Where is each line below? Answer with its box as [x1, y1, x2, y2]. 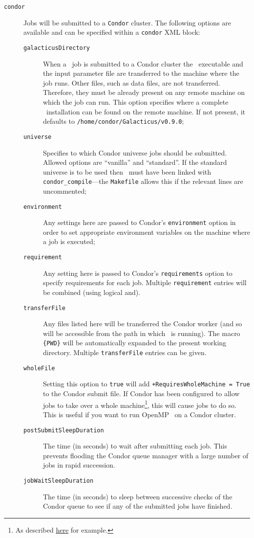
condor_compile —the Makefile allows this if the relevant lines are [43, 176, 243, 186]
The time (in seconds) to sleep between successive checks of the [43, 491, 233, 501]
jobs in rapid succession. [43, 460, 115, 470]
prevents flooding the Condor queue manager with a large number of [43, 450, 249, 460]
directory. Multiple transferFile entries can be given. [43, 347, 207, 358]
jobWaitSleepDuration [23, 477, 94, 484]
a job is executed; [43, 236, 95, 247]
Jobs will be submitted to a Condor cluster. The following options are [23, 17, 232, 27]
